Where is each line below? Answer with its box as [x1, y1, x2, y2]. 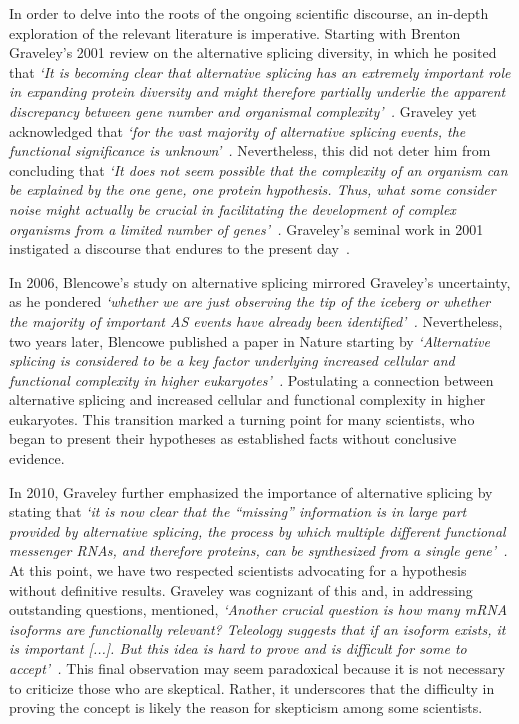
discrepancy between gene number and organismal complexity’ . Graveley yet [9, 100, 477, 121]
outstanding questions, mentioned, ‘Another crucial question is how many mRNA [9, 599, 508, 620]
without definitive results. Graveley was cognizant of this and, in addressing [9, 579, 473, 600]
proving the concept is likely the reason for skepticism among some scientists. [9, 697, 483, 718]
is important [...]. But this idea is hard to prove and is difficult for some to [9, 638, 467, 659]
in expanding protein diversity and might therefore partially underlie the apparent [9, 81, 506, 102]
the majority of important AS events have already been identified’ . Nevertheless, [9, 310, 503, 331]
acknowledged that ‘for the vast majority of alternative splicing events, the [9, 120, 466, 141]
